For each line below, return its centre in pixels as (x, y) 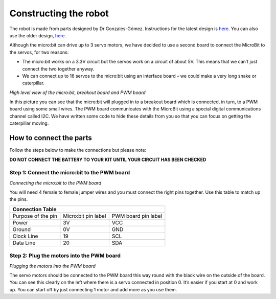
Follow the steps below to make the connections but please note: (78, 150)
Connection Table (34, 209)
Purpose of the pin (35, 216)
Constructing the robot (59, 13)
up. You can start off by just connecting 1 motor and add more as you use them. (93, 289)
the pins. (19, 199)
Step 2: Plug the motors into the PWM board (65, 256)
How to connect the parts (51, 138)
